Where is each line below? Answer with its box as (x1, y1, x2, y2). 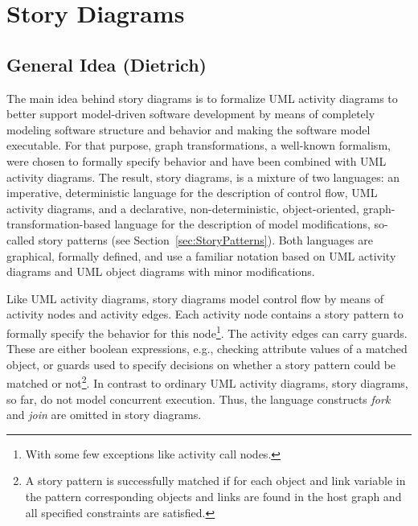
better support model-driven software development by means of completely (6, 105, 375, 122)
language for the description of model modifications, (114, 216, 371, 232)
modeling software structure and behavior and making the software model (6, 121, 371, 138)
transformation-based (6, 216, 111, 232)
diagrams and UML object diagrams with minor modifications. (6, 263, 315, 280)
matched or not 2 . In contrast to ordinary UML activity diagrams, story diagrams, (6, 372, 408, 391)
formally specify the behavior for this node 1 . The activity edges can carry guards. (6, 322, 408, 341)
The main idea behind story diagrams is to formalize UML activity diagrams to (6, 89, 398, 106)
